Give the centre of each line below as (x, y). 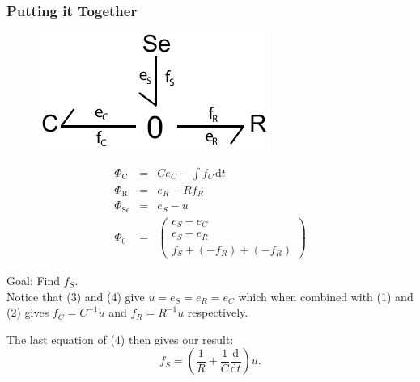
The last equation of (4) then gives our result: (120, 339)
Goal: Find (34, 280)
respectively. (218, 312)
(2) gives (28, 312)
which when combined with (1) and (326, 296)
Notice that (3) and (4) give (76, 296)
